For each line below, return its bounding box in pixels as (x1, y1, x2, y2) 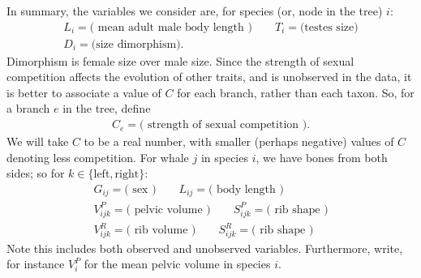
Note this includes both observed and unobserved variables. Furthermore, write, (6, 239, 403, 256)
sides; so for (6, 165, 65, 182)
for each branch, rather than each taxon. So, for (177, 83, 415, 101)
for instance (6, 255, 65, 272)
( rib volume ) (126, 225, 196, 237)
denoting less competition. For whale (6, 148, 189, 165)
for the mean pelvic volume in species (84, 255, 271, 272)
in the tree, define (62, 100, 151, 117)
